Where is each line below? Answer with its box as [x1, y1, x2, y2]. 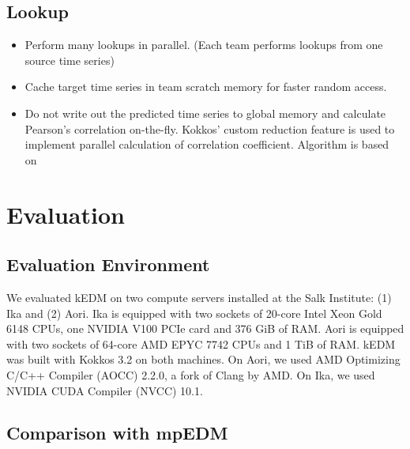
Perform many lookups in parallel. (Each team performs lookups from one [24, 36, 383, 53]
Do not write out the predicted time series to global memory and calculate [24, 104, 386, 121]
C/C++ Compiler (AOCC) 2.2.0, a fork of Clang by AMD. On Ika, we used [6, 366, 375, 383]
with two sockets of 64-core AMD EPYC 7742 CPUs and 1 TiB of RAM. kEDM [6, 335, 396, 352]
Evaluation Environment [6, 252, 210, 277]
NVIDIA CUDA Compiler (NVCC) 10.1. [6, 382, 203, 398]
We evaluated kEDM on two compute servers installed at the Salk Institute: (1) [6, 289, 392, 305]
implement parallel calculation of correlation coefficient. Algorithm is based [24, 136, 389, 153]
